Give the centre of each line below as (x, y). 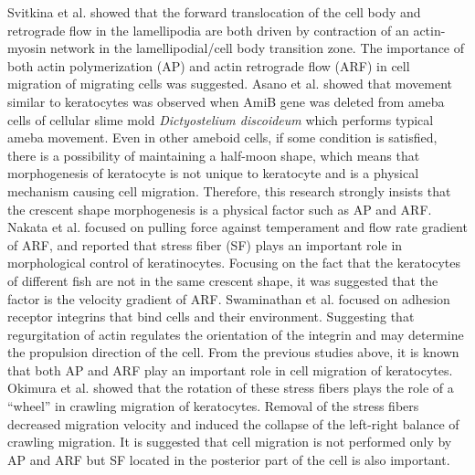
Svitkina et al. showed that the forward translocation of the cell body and (214, 12)
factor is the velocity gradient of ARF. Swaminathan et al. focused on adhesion (229, 298)
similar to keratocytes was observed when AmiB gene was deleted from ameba (226, 101)
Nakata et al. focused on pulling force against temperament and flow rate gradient (237, 227)
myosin (27, 48)
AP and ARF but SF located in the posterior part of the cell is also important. (229, 459)
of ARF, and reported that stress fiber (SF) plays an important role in (205, 244)
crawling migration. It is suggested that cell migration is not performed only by (230, 442)
